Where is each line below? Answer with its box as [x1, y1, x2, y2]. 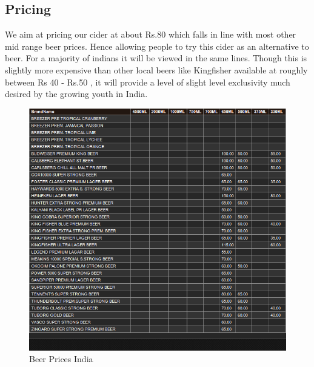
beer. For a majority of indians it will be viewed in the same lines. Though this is [5, 52, 307, 64]
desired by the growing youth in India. [5, 87, 148, 100]
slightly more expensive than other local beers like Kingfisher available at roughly [5, 63, 308, 76]
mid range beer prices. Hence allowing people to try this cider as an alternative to [5, 39, 309, 52]
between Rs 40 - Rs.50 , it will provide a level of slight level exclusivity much [5, 75, 290, 88]
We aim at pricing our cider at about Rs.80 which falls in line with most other [5, 28, 296, 41]
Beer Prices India [29, 352, 93, 365]
